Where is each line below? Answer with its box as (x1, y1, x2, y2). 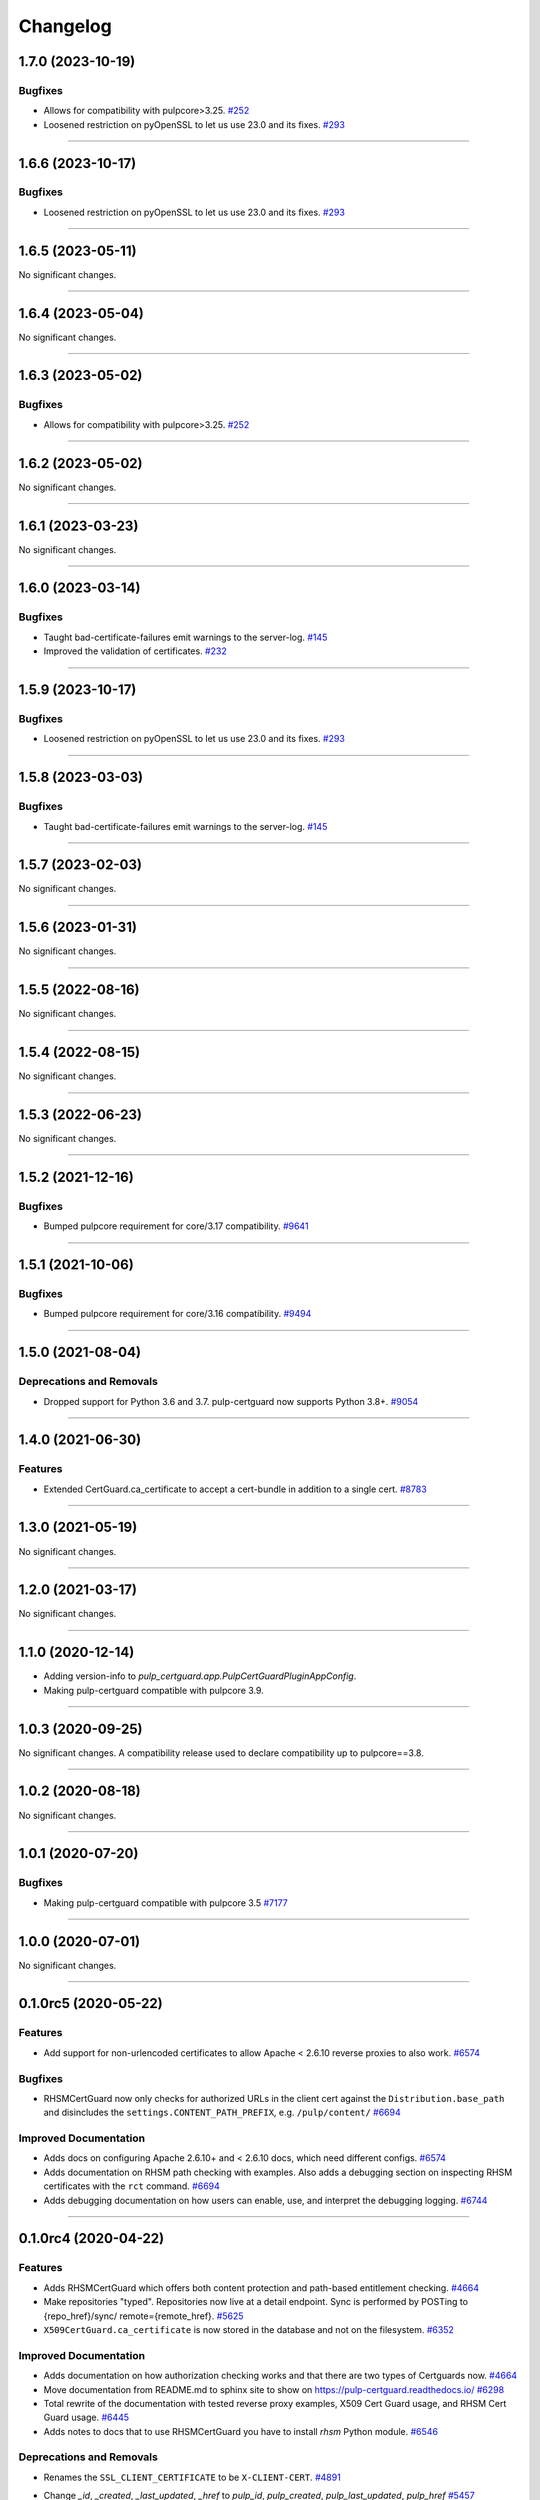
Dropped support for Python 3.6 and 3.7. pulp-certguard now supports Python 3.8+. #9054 (43, 1395, 419, 1407)
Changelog (18, 15, 112, 37)
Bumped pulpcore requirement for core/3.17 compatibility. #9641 (43, 1220, 309, 1232)
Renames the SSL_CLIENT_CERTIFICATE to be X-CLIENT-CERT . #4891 (43, 2471, 342, 2483)
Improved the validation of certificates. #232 (43, 645, 227, 657)
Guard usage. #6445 (43, 2411, 130, 2424)
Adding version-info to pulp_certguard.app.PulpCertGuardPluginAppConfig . (43, 1670, 357, 1682)
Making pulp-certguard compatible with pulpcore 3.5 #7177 (43, 1896, 289, 1909)
